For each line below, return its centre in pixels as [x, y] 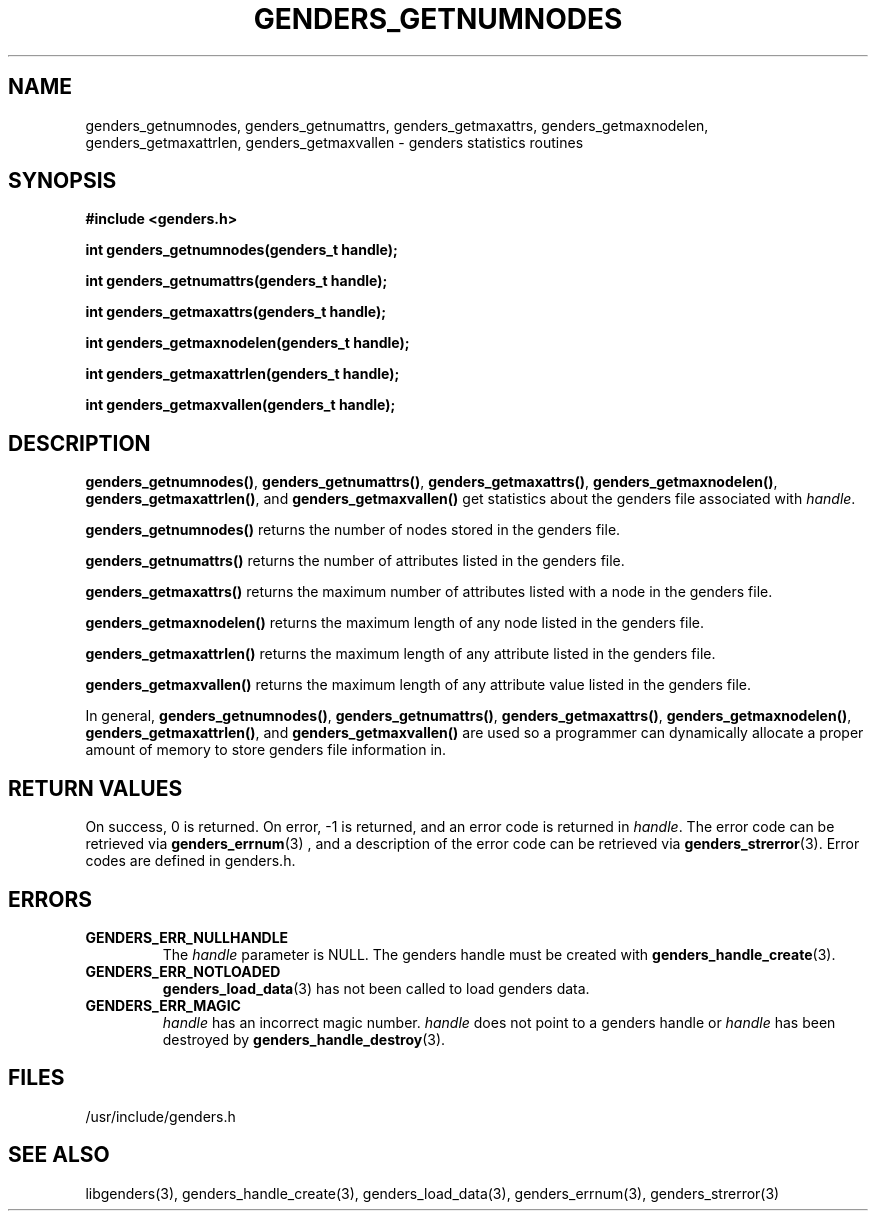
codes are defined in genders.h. [190, 861]
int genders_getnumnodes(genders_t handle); [241, 250]
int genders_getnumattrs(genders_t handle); [236, 281]
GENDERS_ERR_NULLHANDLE [187, 937]
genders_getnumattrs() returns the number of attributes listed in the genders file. [355, 561]
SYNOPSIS [62, 181]
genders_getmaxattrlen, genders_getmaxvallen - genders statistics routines [334, 142]
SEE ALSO [59, 1155]
